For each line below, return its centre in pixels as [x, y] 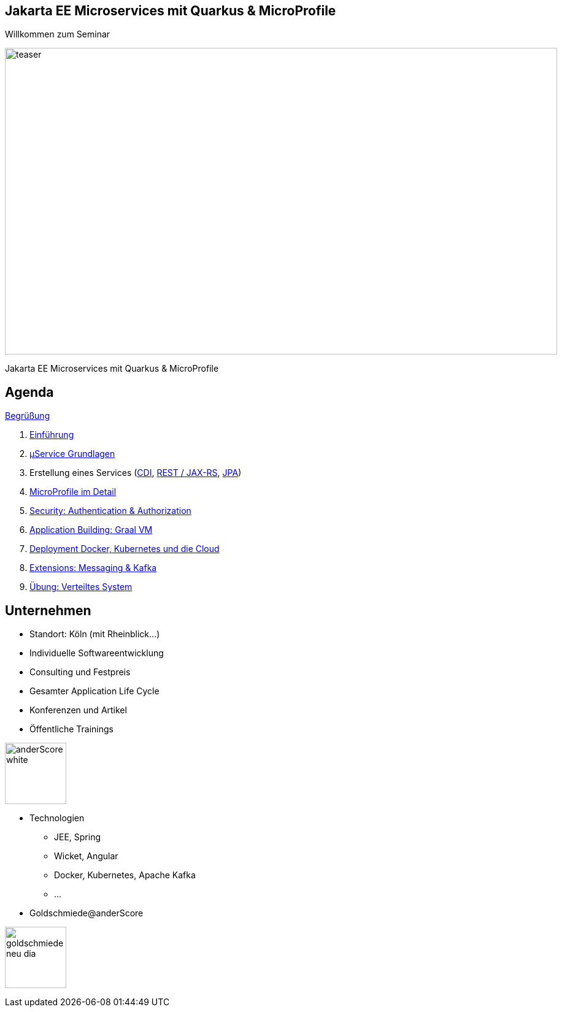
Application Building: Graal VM [91, 530]
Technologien [57, 818]
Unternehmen [48, 610]
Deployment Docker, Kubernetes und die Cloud [125, 549]
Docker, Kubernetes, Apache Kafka [125, 875]
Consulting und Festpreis [80, 672]
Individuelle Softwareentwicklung [97, 653]
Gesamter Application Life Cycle [94, 691]
